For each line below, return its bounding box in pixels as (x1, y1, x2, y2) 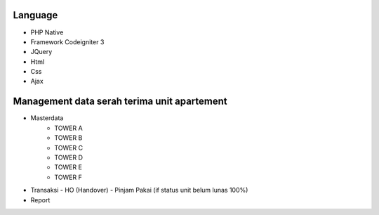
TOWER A (54, 124, 84, 132)
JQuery (30, 48, 53, 56)
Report (30, 195, 51, 204)
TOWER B (54, 133, 83, 142)
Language (13, 9, 58, 21)
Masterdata (30, 114, 64, 122)
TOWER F (54, 173, 82, 181)
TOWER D (54, 153, 84, 162)
